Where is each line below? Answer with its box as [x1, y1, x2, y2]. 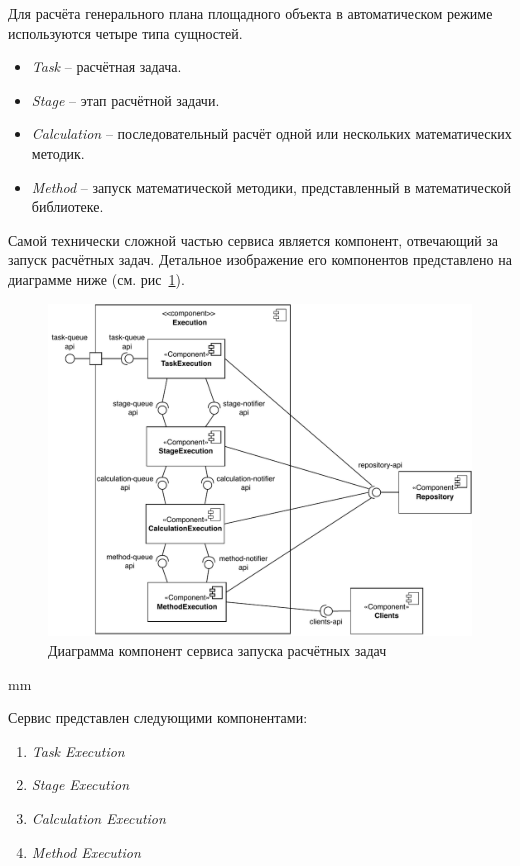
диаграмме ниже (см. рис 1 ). [8, 268, 185, 289]
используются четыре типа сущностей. [8, 22, 243, 43]
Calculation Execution [31, 808, 166, 828]
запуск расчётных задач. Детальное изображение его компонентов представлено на [8, 249, 512, 270]
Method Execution [31, 841, 141, 862]
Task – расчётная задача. [31, 56, 182, 77]
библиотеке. [31, 196, 104, 217]
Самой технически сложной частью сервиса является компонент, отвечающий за [8, 229, 499, 250]
